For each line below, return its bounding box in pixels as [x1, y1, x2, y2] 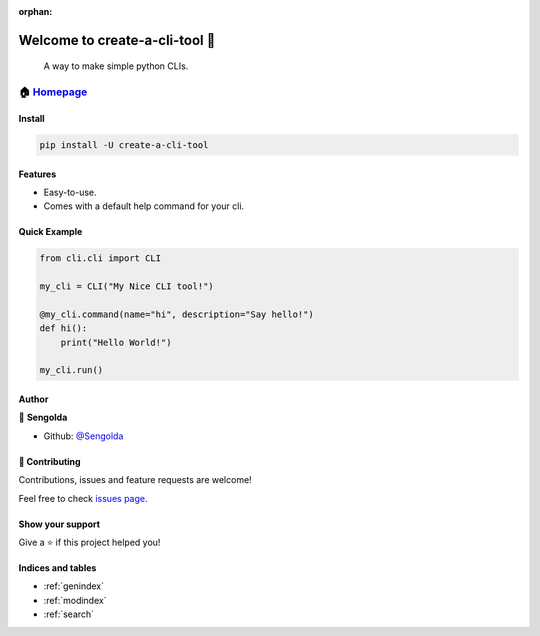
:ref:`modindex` [43, 594, 107, 606]
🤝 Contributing [18, 455, 81, 467]
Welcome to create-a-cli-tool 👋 [18, 31, 216, 49]
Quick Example [18, 226, 83, 238]
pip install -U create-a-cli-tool [39, 139, 209, 150]
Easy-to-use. [43, 186, 97, 198]
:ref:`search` [43, 608, 95, 620]
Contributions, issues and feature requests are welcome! [18, 474, 252, 486]
